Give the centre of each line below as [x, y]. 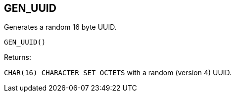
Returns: [18, 57]
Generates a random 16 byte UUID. [60, 27]
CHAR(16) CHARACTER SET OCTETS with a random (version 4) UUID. [118, 73]
